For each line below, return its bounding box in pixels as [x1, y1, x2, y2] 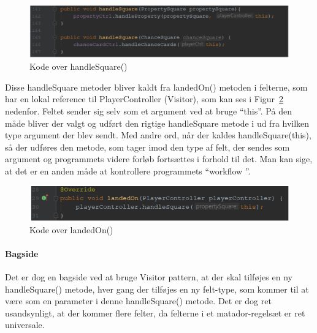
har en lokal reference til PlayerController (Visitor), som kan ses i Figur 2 [5, 92, 284, 105]
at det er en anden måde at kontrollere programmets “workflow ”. [5, 164, 251, 177]
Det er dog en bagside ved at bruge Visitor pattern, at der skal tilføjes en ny [5, 271, 292, 283]
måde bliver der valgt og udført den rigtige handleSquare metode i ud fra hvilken [5, 116, 310, 129]
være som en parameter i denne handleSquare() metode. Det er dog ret [5, 294, 272, 307]
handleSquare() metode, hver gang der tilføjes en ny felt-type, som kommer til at [5, 282, 309, 295]
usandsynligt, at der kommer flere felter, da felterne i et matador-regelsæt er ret [5, 306, 305, 319]
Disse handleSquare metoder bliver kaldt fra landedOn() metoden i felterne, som [5, 80, 308, 93]
